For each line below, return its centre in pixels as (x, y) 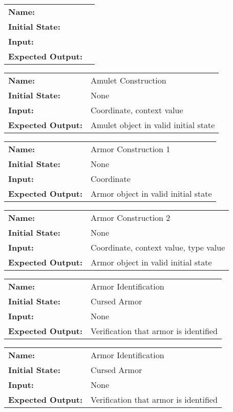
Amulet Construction (129, 80)
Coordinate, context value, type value (158, 247)
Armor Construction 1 (131, 149)
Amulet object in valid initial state (153, 125)
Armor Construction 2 (131, 218)
